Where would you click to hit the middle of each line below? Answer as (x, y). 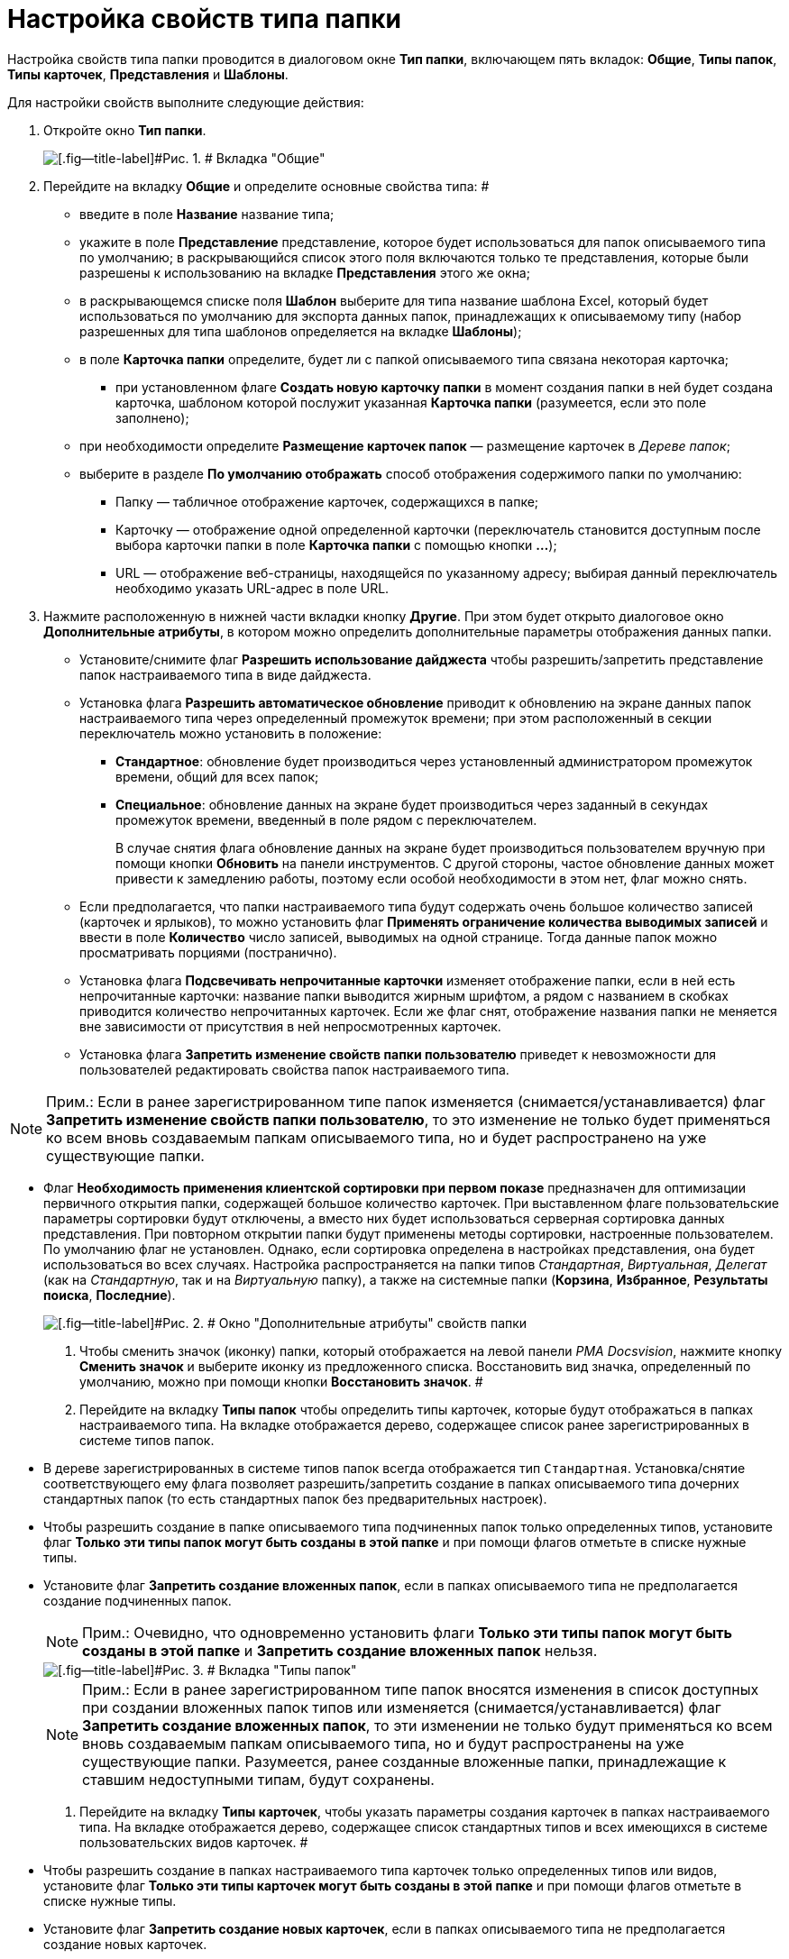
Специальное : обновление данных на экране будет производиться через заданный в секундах (412, 804)
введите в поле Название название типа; (207, 214)
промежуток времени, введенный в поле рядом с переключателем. (326, 819)
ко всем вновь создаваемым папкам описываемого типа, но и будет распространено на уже (376, 1137)
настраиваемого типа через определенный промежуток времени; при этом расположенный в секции (396, 718)
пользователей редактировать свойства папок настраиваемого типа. (294, 1069)
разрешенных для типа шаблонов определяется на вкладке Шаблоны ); (301, 331)
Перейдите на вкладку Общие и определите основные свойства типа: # (266, 186)
